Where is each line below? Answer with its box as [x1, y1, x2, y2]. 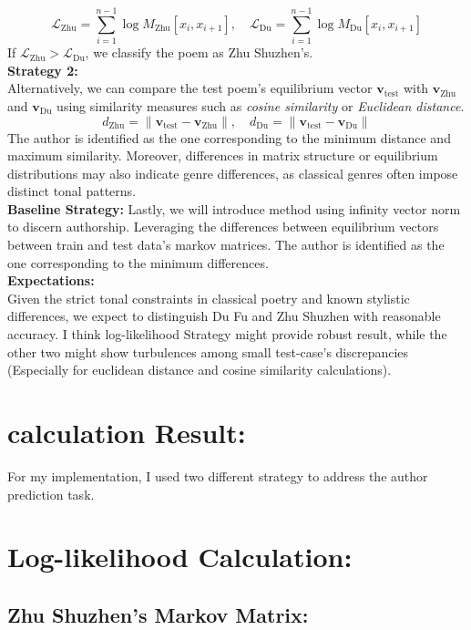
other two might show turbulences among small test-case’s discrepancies [7, 342, 409, 361]
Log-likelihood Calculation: [7, 538, 353, 575]
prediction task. [7, 484, 95, 503]
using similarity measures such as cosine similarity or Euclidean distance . [56, 96, 465, 115]
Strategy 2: [7, 60, 78, 79]
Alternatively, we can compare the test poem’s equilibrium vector [7, 78, 373, 98]
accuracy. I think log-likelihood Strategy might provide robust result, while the [7, 325, 447, 344]
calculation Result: [7, 414, 246, 450]
